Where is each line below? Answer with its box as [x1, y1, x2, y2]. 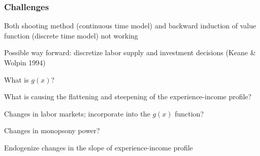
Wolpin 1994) [4, 57, 46, 67]
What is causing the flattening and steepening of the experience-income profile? [4, 91, 252, 102]
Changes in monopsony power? [4, 125, 100, 136]
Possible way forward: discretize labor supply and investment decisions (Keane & [4, 47, 256, 58]
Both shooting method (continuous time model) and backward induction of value [4, 20, 256, 31]
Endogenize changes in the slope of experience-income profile [4, 142, 193, 152]
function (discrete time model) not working [4, 30, 138, 41]
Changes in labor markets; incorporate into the [4, 108, 150, 119]
